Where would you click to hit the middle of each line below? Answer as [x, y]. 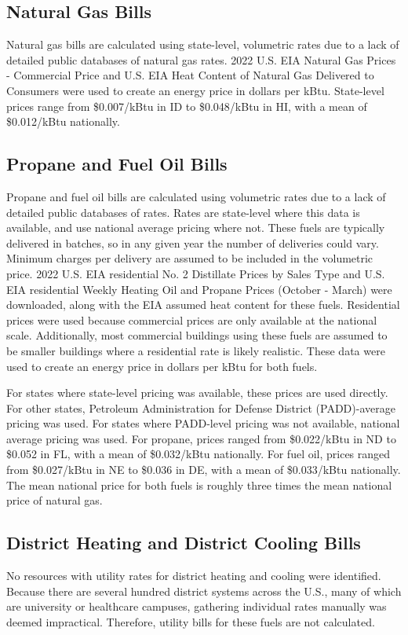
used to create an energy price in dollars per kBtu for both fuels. [162, 366]
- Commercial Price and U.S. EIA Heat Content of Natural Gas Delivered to [190, 75]
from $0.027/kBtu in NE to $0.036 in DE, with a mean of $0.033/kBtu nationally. [204, 470]
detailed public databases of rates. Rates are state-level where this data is [183, 212]
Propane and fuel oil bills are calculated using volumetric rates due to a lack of [196, 196]
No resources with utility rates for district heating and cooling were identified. [194, 576]
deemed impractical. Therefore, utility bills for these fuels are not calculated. [191, 621]
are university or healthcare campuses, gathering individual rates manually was [197, 606]
